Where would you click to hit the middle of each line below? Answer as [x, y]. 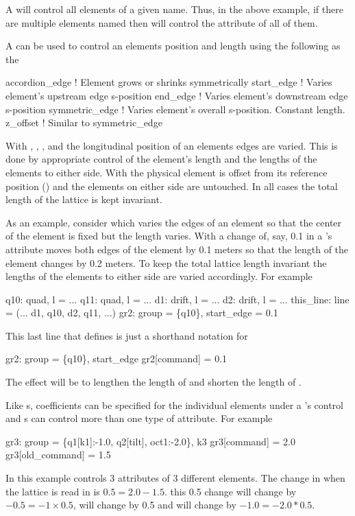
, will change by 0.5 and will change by [155, 505]
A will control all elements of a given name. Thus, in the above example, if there [174, 9]
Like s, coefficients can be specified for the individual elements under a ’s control [174, 404]
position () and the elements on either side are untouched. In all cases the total [172, 186]
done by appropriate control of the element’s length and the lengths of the [161, 159]
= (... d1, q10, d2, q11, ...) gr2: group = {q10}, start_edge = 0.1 [142, 313]
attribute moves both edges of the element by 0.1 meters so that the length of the [177, 249]
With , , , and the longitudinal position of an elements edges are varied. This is [172, 145]
